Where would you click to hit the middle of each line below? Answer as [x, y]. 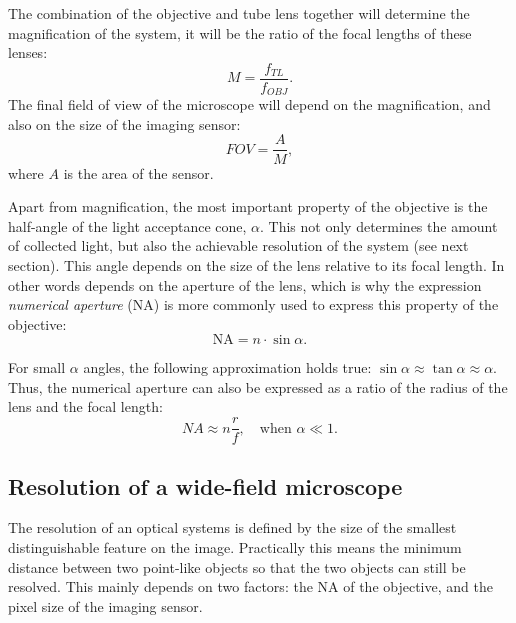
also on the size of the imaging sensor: [124, 123]
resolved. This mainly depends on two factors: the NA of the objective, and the [250, 586]
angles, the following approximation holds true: [227, 367]
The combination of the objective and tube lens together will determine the [239, 13]
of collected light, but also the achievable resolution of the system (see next [238, 245]
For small [37, 367]
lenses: [28, 52]
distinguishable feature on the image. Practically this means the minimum [235, 546]
